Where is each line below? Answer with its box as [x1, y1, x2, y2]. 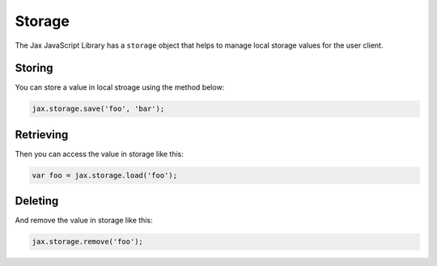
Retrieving [15, 128, 69, 141]
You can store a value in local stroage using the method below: [15, 82, 225, 92]
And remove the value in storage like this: [15, 215, 153, 226]
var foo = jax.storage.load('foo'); [32, 171, 178, 179]
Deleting [15, 194, 59, 208]
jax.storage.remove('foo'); [32, 237, 143, 247]
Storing [15, 61, 53, 75]
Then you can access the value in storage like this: [15, 149, 184, 158]
